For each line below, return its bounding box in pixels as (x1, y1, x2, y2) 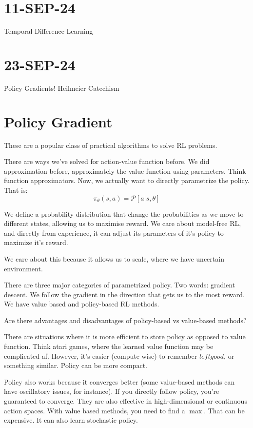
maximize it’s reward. (4, 237, 68, 247)
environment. (4, 263, 43, 273)
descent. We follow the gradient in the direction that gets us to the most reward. (4, 289, 245, 299)
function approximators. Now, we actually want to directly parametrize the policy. (4, 175, 250, 185)
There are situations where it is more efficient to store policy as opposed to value (4, 331, 246, 342)
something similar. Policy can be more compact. (4, 360, 148, 370)
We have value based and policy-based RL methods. (4, 299, 159, 309)
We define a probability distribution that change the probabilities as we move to (4, 208, 244, 219)
